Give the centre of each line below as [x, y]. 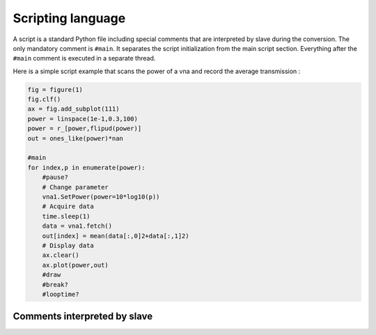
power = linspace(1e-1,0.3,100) [83, 119]
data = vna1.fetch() [77, 226]
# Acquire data [68, 207]
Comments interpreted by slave [83, 317]
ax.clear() [61, 255]
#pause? [55, 177]
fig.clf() [44, 100]
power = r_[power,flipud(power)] [85, 128]
